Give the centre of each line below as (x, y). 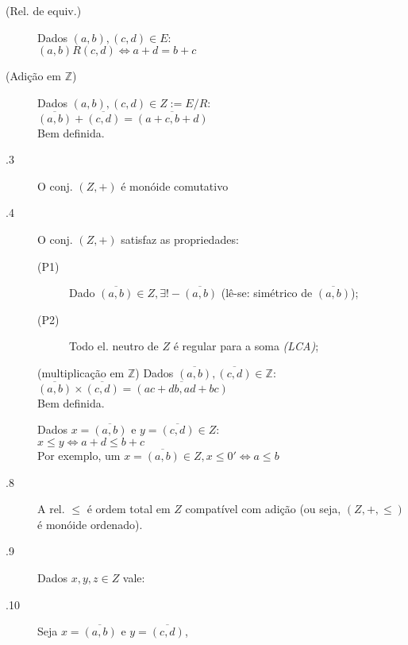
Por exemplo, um (79, 455)
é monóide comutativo (175, 185)
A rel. (51, 509)
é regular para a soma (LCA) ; (246, 346)
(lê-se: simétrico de (267, 293)
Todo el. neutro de (114, 346)
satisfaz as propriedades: (180, 239)
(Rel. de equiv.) (44, 10)
